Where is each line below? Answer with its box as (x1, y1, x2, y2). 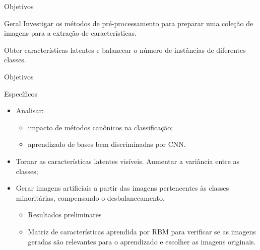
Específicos (4, 88, 38, 99)
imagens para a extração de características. (4, 28, 137, 38)
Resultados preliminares (28, 209, 102, 220)
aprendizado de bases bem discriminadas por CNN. (28, 139, 186, 149)
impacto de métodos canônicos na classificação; (28, 122, 173, 132)
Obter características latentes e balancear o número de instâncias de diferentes (4, 44, 246, 55)
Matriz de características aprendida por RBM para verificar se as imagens (28, 226, 256, 236)
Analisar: (16, 105, 44, 116)
